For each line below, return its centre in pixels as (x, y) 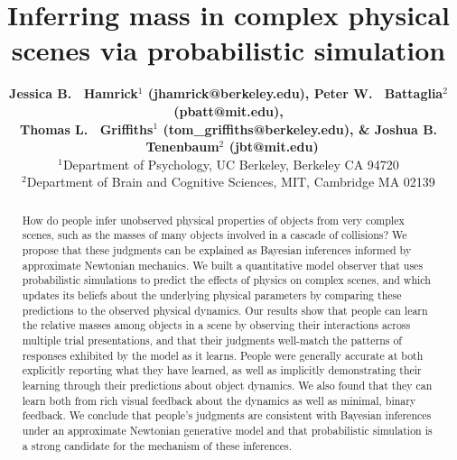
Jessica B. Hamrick (74, 93)
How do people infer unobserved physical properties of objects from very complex (213, 220)
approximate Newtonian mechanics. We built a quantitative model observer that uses (223, 265)
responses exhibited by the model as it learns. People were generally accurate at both (223, 355)
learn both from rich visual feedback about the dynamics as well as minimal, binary (219, 400)
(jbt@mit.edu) (274, 147)
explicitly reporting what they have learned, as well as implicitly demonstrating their (222, 370)
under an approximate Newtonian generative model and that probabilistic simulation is (227, 430)
